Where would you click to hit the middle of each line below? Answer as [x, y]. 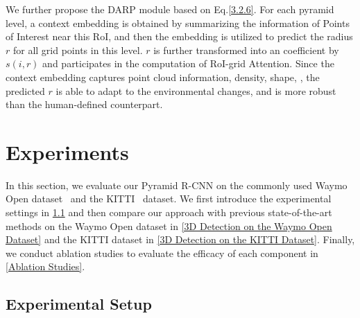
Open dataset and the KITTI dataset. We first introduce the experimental [169, 198]
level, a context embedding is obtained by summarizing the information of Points [178, 23]
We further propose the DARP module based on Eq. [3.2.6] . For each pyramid [170, 9]
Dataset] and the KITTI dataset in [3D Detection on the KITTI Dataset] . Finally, [180, 239]
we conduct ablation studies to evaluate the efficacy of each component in [162, 253]
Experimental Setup [79, 304]
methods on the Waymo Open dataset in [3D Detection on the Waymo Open [169, 226]
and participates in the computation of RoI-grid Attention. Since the [188, 63]
